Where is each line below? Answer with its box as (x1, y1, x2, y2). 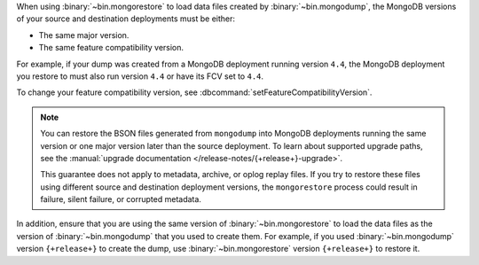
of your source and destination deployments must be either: (16, 13, 235, 24)
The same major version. (38, 29, 130, 40)
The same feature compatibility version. (38, 43, 185, 53)
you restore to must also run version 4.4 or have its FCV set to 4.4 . (16, 71, 264, 82)
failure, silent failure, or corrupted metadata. (40, 194, 201, 205)
